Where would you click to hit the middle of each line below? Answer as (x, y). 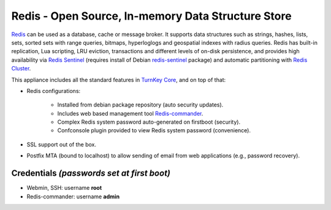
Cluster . (21, 69)
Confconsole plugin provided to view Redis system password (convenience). (154, 130)
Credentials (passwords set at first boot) (91, 174)
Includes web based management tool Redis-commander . (130, 113)
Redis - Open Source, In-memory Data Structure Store (151, 16)
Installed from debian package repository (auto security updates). (140, 105)
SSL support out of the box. (62, 144)
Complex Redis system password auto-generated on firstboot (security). (149, 122)
